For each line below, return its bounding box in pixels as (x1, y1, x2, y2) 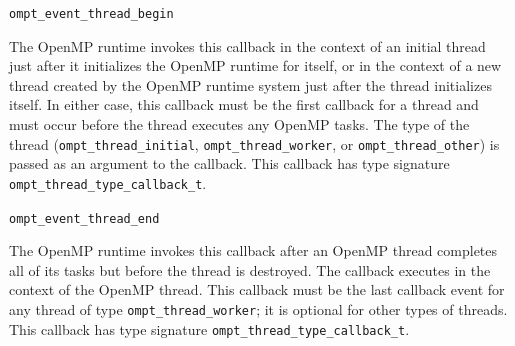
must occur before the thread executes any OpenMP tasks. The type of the (9, 114, 470, 135)
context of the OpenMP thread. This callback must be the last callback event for (9, 279, 505, 300)
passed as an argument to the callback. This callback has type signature (9, 153, 450, 174)
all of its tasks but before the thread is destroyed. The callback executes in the (9, 259, 491, 280)
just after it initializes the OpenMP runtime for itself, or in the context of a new (9, 55, 502, 76)
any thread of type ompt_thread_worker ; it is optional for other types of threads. (9, 298, 508, 319)
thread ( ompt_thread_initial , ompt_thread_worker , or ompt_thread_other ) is (9, 133, 500, 154)
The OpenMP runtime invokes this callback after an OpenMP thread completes (9, 240, 498, 261)
